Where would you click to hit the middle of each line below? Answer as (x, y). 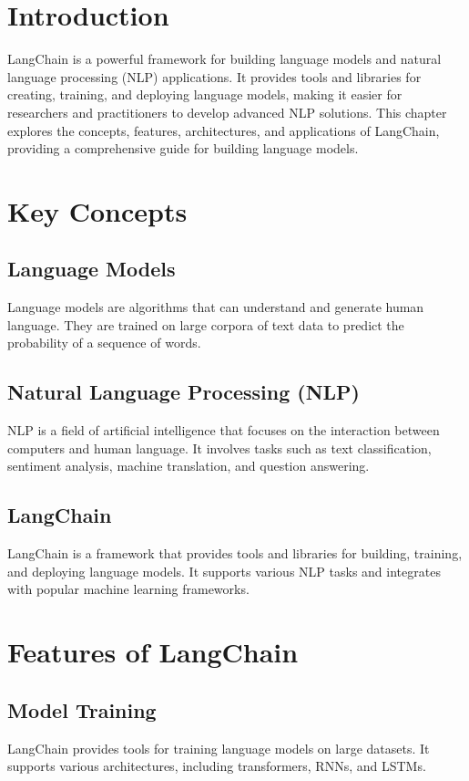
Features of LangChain (153, 652)
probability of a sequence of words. (104, 343)
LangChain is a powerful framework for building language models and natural (224, 59)
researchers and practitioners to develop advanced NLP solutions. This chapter (227, 112)
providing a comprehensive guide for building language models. (183, 148)
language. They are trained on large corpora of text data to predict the (206, 324)
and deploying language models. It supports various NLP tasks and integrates (224, 571)
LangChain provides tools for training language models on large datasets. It (219, 748)
